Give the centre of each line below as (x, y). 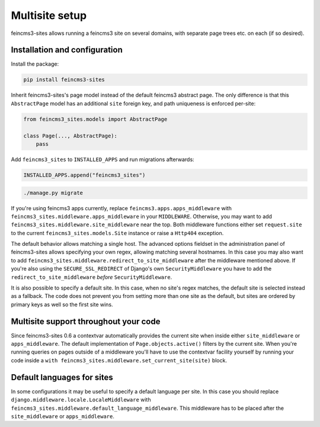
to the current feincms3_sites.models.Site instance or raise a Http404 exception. (117, 233)
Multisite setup (49, 15)
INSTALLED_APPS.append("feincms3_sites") (84, 175)
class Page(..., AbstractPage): (71, 136)
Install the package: (35, 64)
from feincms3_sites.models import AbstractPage (95, 119)
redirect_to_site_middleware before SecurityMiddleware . (92, 277)
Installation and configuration (67, 50)
